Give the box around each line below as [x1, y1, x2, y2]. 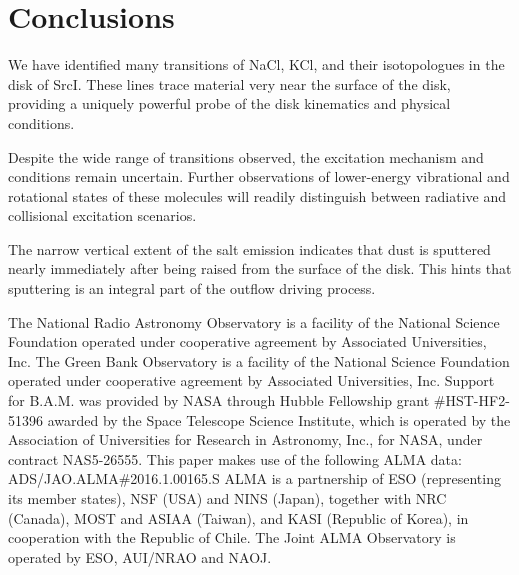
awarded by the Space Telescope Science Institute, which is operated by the [47, 409, 511, 430]
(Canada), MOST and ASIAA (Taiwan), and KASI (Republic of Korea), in [8, 507, 469, 528]
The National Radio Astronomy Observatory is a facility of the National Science [8, 311, 500, 332]
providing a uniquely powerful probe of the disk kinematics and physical [8, 93, 451, 114]
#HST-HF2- [433, 390, 510, 411]
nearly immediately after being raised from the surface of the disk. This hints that [8, 258, 512, 279]
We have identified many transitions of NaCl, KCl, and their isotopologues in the [8, 54, 505, 75]
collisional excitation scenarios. [8, 205, 197, 226]
